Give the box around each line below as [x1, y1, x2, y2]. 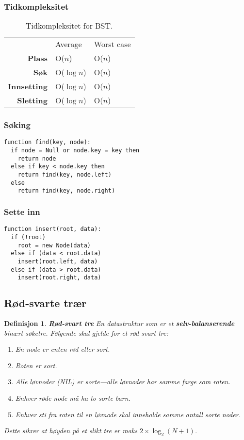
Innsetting [8, 81, 48, 92]
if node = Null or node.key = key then [11, 147, 140, 154]
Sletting [17, 95, 48, 106]
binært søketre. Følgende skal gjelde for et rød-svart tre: [4, 327, 168, 338]
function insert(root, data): [4, 226, 101, 233]
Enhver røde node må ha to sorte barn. [15, 393, 130, 403]
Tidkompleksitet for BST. [26, 20, 113, 32]
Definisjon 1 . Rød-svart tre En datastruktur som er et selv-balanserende [4, 318, 235, 328]
